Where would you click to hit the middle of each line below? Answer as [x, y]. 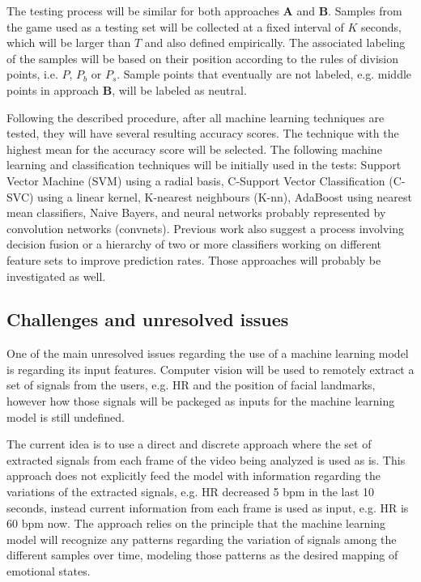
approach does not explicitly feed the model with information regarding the [193, 476]
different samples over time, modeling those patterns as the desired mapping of [202, 555]
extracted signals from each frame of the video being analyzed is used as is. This [206, 459]
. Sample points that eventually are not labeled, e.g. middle [264, 74]
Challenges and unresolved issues [148, 319]
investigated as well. [56, 276]
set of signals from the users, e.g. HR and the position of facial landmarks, [191, 385]
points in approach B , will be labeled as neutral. [127, 89]
